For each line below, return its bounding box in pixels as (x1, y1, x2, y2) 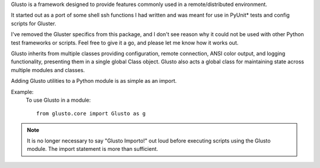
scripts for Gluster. (11, 20, 56, 27)
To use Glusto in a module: (25, 96, 91, 104)
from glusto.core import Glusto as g (36, 110, 146, 117)
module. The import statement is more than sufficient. (27, 146, 158, 153)
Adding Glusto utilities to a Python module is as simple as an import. (11, 77, 177, 85)
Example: (11, 88, 34, 95)
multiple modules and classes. (11, 66, 85, 73)
